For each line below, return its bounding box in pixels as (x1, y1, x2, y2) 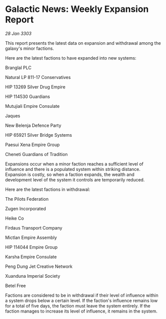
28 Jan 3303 (5, 30, 32, 36)
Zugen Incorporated (5, 205, 46, 212)
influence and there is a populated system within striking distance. (5, 166, 141, 172)
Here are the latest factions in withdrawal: (5, 186, 90, 192)
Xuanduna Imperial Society (5, 273, 60, 279)
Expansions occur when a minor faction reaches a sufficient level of (5, 160, 144, 167)
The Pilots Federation (5, 196, 49, 202)
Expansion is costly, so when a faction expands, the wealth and (5, 171, 135, 177)
